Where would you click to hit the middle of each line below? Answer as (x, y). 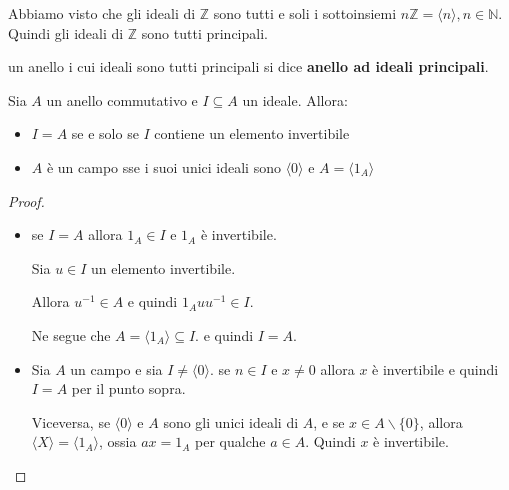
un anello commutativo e (122, 99)
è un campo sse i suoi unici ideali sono (163, 166)
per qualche (230, 441)
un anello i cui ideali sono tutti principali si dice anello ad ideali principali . (248, 66)
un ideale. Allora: (295, 99)
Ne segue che (71, 334)
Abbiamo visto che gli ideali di (102, 13)
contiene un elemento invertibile (252, 133)
